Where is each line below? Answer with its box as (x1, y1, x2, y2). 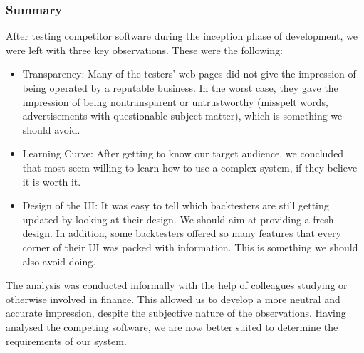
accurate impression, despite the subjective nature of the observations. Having (6, 305, 346, 320)
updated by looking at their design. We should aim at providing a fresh (22, 211, 334, 226)
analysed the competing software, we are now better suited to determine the (6, 319, 338, 334)
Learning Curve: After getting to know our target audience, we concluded (22, 146, 344, 161)
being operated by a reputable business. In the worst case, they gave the (22, 80, 338, 95)
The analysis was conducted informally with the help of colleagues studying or (6, 278, 348, 293)
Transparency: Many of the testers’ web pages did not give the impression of (22, 66, 356, 81)
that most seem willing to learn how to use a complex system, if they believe (22, 159, 358, 174)
